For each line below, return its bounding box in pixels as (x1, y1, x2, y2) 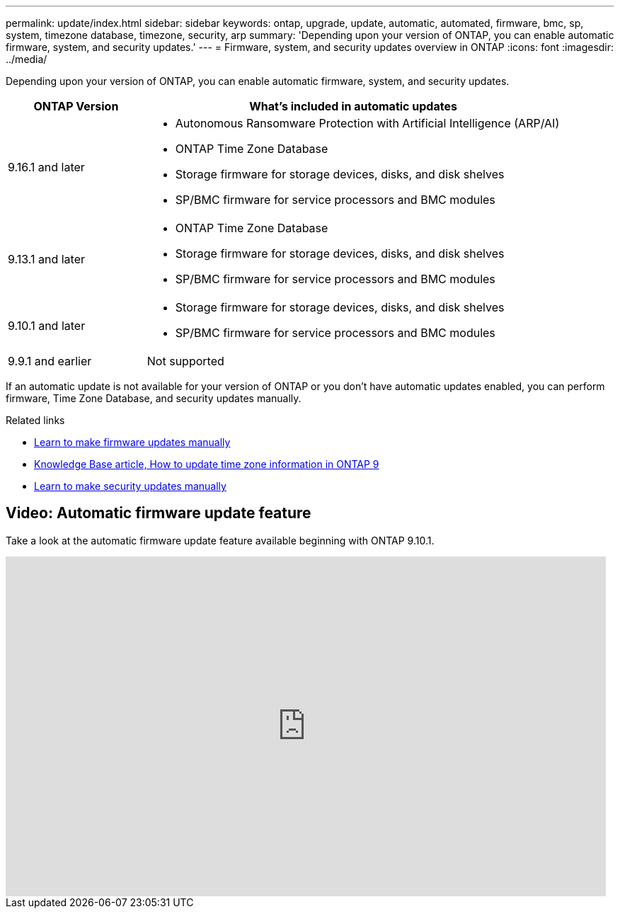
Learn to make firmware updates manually (34, 436, 231, 448)
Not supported (147, 354, 224, 368)
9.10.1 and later (8, 319, 86, 333)
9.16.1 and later (8, 160, 85, 174)
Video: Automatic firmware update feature (6, 504, 311, 522)
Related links (6, 414, 65, 426)
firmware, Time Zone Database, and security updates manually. (6, 392, 302, 404)
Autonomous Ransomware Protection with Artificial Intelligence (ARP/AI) (175, 116, 560, 130)
